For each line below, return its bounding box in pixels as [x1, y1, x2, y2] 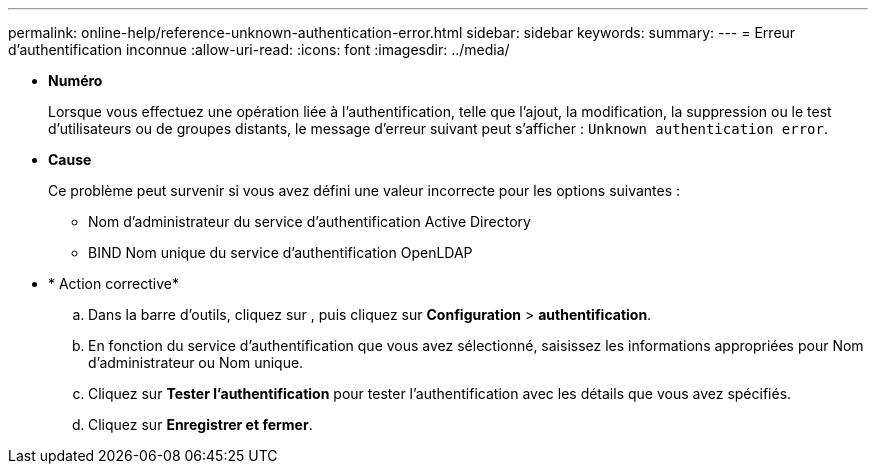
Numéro [48, 72, 103, 89]
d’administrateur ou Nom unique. [88, 354, 304, 371]
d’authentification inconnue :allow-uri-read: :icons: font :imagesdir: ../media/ [8, 41, 510, 58]
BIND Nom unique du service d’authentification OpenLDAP [88, 244, 473, 261]
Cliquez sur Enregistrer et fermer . [88, 416, 313, 433]
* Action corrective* [48, 275, 180, 292]
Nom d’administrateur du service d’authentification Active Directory [88, 213, 531, 230]
